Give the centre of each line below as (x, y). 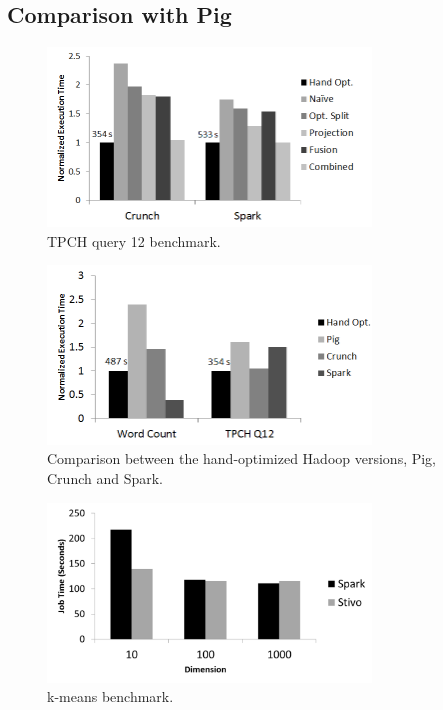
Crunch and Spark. (105, 478)
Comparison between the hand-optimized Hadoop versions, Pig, (242, 458)
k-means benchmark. (110, 696)
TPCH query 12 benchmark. (134, 240)
